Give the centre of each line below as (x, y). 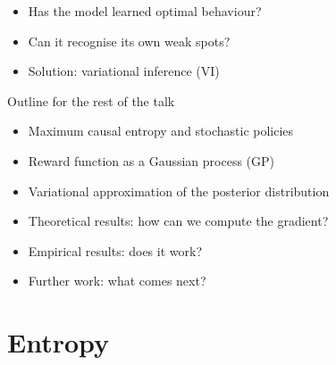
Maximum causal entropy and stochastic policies (161, 131)
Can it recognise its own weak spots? (129, 41)
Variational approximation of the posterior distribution (179, 191)
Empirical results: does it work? (115, 250)
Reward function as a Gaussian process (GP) (151, 160)
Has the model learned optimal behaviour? (145, 11)
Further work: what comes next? (117, 281)
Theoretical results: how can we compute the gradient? (178, 221)
